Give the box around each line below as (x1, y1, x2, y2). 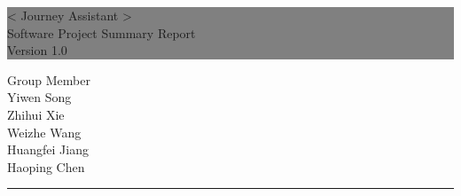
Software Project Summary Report (7, 23, 196, 42)
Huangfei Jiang (7, 140, 89, 159)
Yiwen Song (7, 88, 72, 106)
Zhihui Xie (7, 105, 65, 123)
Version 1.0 (7, 41, 67, 59)
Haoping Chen (7, 157, 85, 176)
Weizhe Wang (7, 122, 82, 141)
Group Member (7, 70, 90, 89)
